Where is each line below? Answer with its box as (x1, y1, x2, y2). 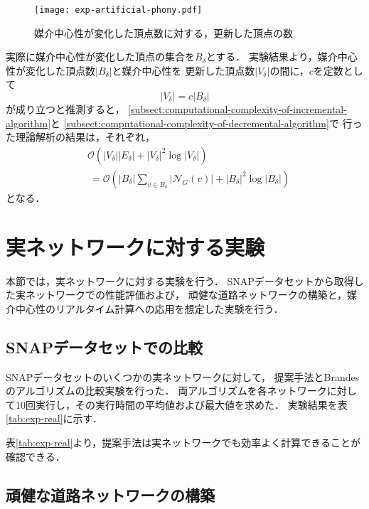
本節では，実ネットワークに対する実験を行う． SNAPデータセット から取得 (6, 273, 354, 288)
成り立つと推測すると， (15, 102, 125, 117)
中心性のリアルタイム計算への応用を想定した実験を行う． (15, 301, 284, 316)
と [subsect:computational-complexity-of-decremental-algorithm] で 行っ (50, 115, 363, 130)
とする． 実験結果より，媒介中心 (205, 49, 358, 64)
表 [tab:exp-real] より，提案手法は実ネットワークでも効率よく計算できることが (6, 434, 361, 449)
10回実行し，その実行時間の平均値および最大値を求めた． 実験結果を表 (15, 397, 348, 412)
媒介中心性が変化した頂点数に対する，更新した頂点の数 (34, 25, 293, 40)
